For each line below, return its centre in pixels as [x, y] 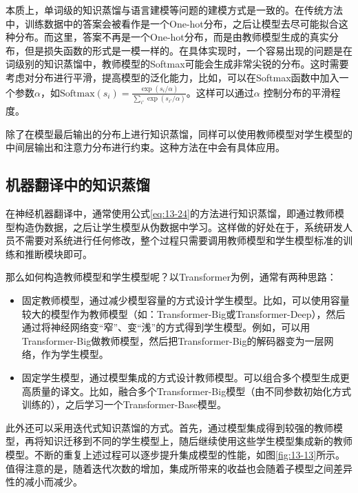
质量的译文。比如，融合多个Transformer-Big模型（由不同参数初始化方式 [191, 391]
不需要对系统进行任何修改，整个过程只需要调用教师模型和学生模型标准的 [179, 240]
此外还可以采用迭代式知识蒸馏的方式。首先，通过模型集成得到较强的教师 [169, 427]
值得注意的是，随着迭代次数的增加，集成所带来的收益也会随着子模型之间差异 [179, 468]
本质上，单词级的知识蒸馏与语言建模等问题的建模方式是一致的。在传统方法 [174, 10]
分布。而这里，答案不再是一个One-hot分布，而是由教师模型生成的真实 [172, 37]
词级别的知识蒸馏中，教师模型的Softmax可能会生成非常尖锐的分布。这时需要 [177, 64]
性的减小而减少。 [44, 482]
